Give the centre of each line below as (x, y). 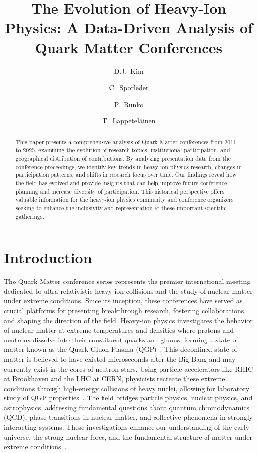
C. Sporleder (129, 87)
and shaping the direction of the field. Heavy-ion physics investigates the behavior (128, 320)
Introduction (48, 257)
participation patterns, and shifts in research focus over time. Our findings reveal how (126, 175)
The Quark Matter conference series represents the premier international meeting (127, 281)
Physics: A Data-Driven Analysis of (129, 28)
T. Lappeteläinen (129, 121)
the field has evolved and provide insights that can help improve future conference (121, 183)
